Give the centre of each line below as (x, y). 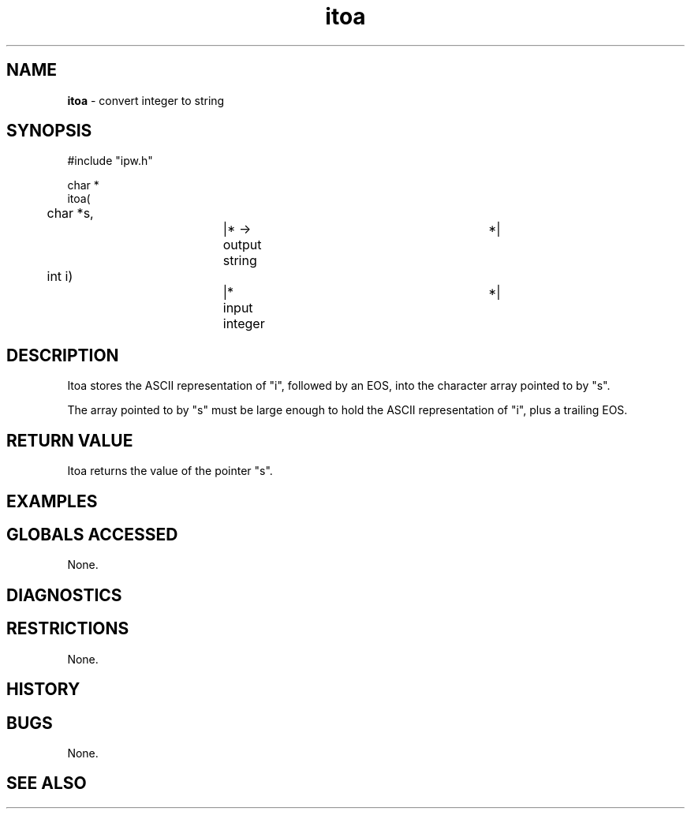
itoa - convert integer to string (146, 100)
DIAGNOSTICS (64, 595)
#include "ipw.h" (110, 161)
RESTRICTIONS (68, 629)
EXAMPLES (52, 501)
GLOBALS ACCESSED (92, 534)
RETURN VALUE (70, 440)
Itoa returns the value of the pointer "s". (170, 471)
